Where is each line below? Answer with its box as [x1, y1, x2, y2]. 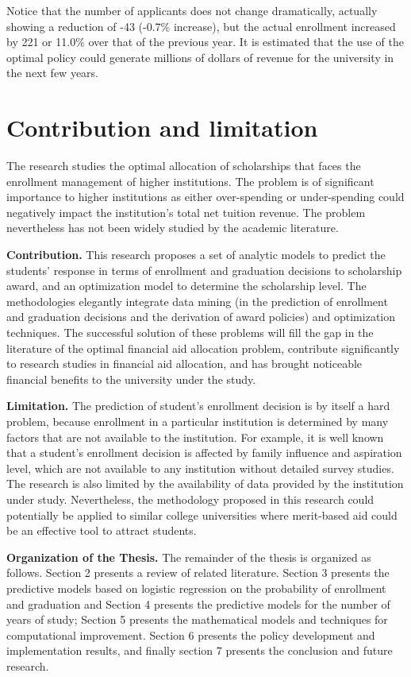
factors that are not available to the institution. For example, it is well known [6, 428, 384, 445]
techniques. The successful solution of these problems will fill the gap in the [6, 324, 374, 341]
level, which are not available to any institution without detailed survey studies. [6, 459, 394, 476]
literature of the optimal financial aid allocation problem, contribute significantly [6, 339, 400, 356]
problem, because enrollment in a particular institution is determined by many [6, 413, 389, 429]
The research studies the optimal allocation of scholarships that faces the [6, 157, 361, 174]
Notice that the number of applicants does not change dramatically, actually [6, 2, 378, 18]
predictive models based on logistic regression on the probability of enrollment [6, 579, 386, 596]
